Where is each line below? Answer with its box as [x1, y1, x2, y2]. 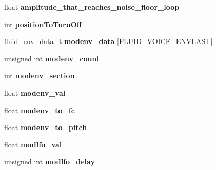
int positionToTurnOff [4, 18, 82, 29]
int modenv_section [4, 70, 75, 81]
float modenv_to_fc [4, 104, 75, 115]
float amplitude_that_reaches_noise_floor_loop [4, 2, 180, 12]
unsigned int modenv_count [4, 53, 100, 63]
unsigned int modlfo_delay [4, 156, 95, 167]
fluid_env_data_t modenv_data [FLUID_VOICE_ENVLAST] [4, 36, 213, 47]
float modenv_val [4, 87, 66, 98]
